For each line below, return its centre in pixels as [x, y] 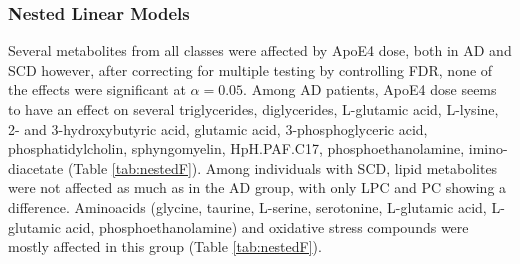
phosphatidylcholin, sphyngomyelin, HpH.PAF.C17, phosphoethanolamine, [236, 148]
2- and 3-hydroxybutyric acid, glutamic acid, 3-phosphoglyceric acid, [218, 128]
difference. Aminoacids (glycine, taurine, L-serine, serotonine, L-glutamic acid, [247, 206]
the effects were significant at [97, 89]
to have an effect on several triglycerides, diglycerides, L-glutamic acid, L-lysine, [253, 109]
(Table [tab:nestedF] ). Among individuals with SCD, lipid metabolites [282, 167]
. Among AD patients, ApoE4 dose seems [370, 89]
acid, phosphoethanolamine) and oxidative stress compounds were [267, 226]
